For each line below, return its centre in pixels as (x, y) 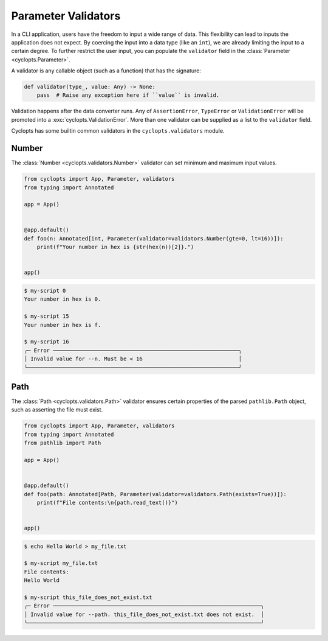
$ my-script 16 (46, 342)
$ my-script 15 (46, 316)
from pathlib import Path (63, 443)
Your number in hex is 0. (63, 299)
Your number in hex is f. (63, 325)
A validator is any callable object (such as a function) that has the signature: (106, 71)
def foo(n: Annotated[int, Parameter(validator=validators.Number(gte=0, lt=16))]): (154, 238)
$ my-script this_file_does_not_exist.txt (88, 597)
